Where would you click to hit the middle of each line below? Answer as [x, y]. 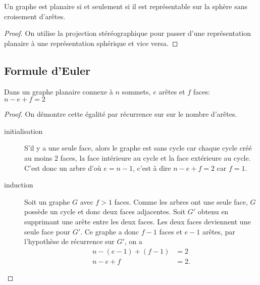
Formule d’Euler [47, 70]
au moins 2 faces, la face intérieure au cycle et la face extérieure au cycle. [138, 157]
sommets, [136, 91]
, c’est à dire [152, 168]
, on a [133, 241]
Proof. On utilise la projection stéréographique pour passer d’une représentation [128, 33]
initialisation [23, 131]
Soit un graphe [47, 201]
